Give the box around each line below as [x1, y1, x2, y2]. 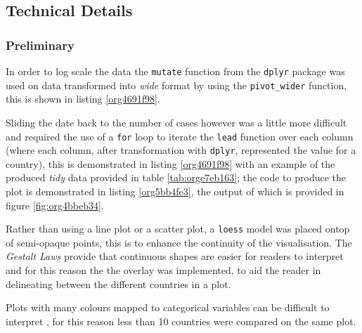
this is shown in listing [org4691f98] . [6, 91, 160, 106]
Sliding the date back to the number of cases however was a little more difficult [6, 115, 347, 129]
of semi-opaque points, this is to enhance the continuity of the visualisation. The [6, 235, 352, 249]
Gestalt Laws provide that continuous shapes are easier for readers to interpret [6, 249, 344, 263]
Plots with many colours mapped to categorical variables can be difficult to [6, 300, 330, 315]
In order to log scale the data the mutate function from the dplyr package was [6, 64, 345, 78]
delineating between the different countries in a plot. [6, 276, 231, 291]
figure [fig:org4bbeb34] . [6, 197, 104, 212]
